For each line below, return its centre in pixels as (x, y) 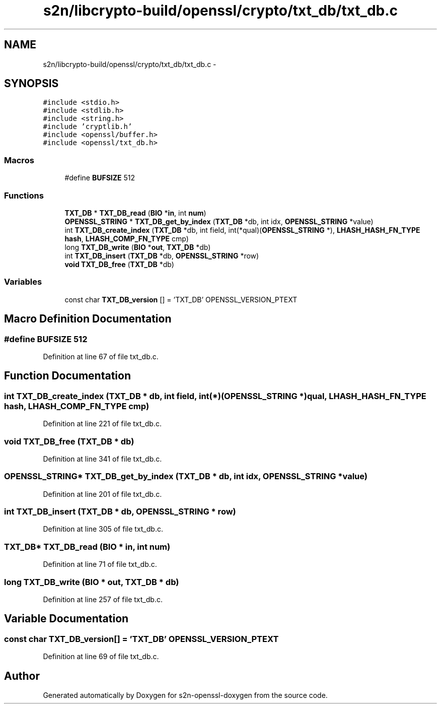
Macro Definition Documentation (88, 319)
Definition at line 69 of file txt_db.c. (101, 657)
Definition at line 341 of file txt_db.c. (102, 459)
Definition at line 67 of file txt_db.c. (101, 356)
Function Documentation (67, 376)
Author (22, 676)
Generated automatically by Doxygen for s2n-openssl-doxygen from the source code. (185, 695)
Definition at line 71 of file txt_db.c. (100, 564)
